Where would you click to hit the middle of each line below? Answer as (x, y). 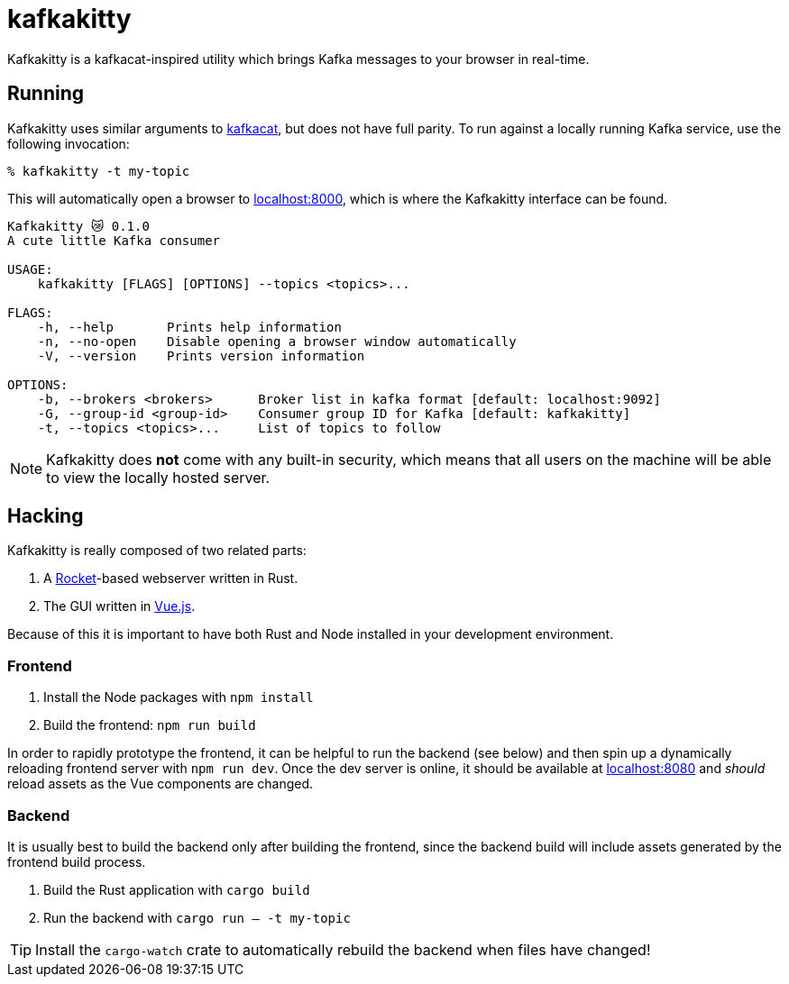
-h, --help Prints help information (189, 327)
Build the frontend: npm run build (150, 725)
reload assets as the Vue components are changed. (161, 784)
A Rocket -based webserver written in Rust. (171, 579)
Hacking (46, 516)
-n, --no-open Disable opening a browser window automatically (277, 341)
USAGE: (30, 269)
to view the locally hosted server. (158, 477)
